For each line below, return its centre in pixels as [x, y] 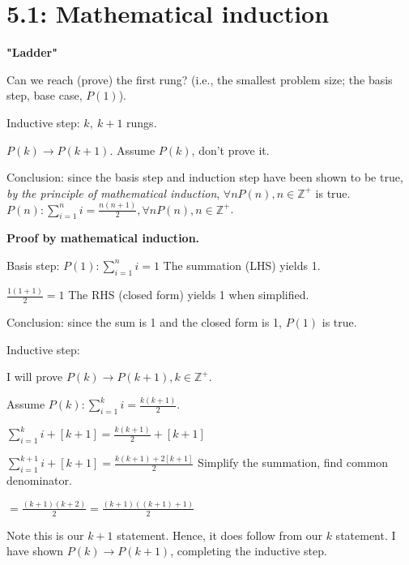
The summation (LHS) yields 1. [242, 265]
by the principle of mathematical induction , [113, 193]
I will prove [35, 377]
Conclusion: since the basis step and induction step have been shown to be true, [205, 177]
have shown [35, 551]
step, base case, [45, 95]
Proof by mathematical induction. [103, 238]
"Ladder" [32, 52]
